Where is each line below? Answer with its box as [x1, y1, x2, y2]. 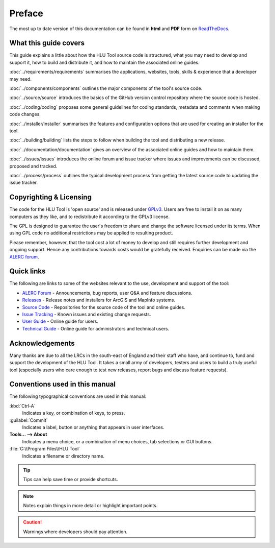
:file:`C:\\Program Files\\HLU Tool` [9, 446, 80, 452]
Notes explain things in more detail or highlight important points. [23, 503, 158, 509]
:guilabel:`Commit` [9, 417, 48, 423]
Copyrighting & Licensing [9, 193, 92, 202]
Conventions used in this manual [9, 380, 116, 389]
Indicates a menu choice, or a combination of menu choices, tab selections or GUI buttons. [22, 438, 213, 444]
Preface [9, 8, 43, 19]
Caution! [23, 519, 42, 526]
